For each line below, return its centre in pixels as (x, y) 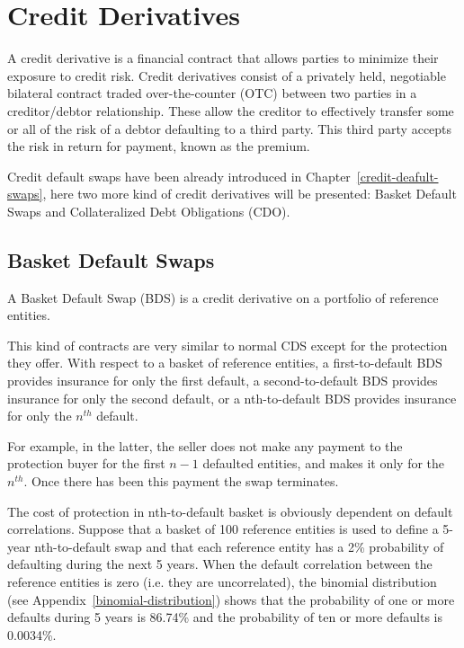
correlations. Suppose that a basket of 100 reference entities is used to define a (223, 529)
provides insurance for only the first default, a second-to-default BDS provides (223, 381)
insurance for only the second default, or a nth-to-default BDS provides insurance (232, 398)
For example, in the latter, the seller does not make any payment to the (205, 445)
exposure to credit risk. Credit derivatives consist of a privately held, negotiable (227, 75)
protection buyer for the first (86, 463)
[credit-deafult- (397, 176)
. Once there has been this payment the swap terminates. (181, 481)
